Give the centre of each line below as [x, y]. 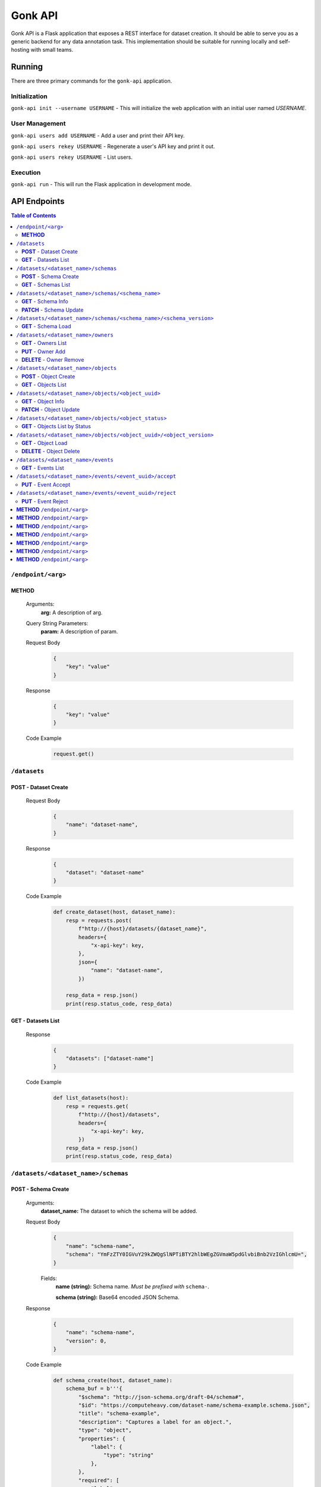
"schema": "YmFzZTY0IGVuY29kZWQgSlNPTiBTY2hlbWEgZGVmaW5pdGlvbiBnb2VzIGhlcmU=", [186, 1254]
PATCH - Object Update [51, 410]
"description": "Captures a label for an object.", [155, 1422]
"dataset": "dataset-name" [105, 873]
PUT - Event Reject [45, 501]
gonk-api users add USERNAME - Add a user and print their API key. [98, 135]
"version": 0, [86, 1341]
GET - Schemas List [46, 285]
